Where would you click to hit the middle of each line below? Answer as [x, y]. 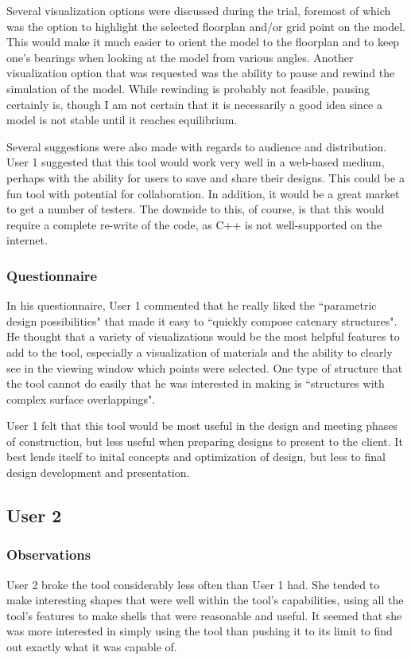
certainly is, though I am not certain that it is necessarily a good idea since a [194, 104]
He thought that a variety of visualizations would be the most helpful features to [203, 336]
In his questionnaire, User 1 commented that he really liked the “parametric [192, 305]
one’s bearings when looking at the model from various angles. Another [180, 57]
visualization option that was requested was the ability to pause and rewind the [201, 73]
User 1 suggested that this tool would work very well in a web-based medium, [196, 162]
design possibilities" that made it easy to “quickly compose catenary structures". [202, 320]
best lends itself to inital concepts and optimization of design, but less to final [196, 457]
